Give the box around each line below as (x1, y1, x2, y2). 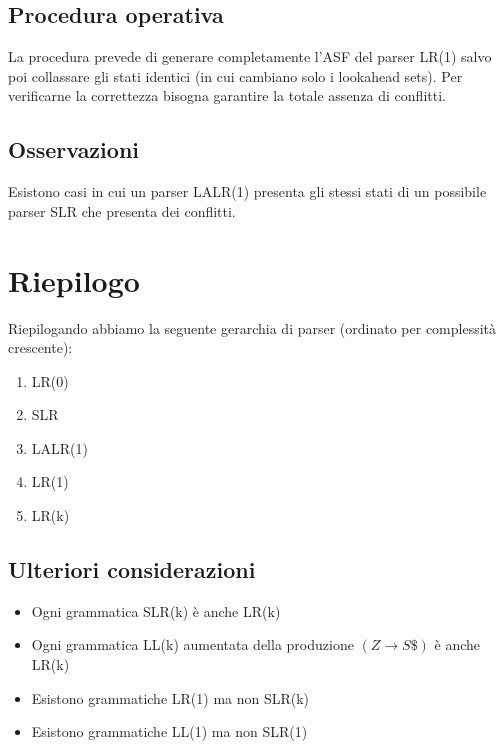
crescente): (8, 337, 73, 358)
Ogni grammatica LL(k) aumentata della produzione (31, 634, 354, 655)
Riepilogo (8, 259, 140, 300)
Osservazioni (8, 134, 139, 165)
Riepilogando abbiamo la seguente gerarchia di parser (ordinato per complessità (8, 317, 497, 338)
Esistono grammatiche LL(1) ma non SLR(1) (31, 721, 308, 742)
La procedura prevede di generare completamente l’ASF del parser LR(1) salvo (8, 46, 492, 67)
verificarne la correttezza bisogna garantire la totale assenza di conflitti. (8, 85, 446, 106)
